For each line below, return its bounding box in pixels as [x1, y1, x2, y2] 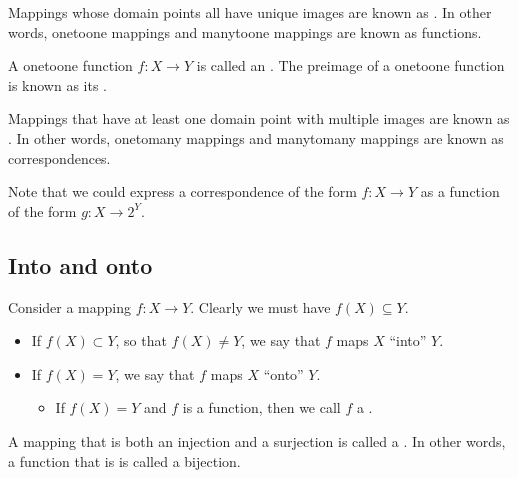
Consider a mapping [8, 296, 132, 317]
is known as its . [8, 74, 107, 95]
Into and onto [8, 249, 153, 280]
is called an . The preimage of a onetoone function [196, 55, 505, 76]
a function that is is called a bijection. [8, 450, 241, 471]
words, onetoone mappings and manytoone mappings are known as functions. [8, 21, 482, 42]
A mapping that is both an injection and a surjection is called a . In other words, [8, 430, 506, 451]
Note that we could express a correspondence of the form [8, 181, 357, 202]
